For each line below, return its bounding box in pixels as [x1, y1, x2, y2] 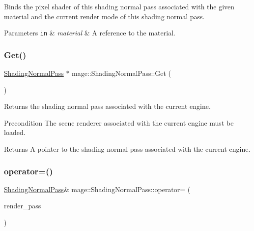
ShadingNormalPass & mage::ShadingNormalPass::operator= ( [4, 184, 191, 194]
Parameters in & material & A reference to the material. [4, 28, 175, 38]
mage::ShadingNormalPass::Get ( [72, 68, 171, 78]
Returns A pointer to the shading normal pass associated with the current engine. [4, 144, 251, 154]
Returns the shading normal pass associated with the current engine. [4, 101, 211, 111]
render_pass [4, 200, 41, 211]
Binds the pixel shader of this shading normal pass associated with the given [4, 1, 235, 11]
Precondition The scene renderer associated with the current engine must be [4, 117, 234, 128]
